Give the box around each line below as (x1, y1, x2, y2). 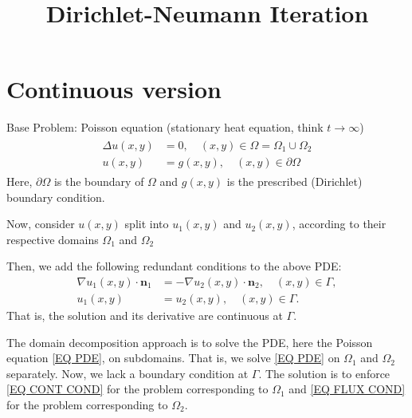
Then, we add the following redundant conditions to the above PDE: (6, 258, 342, 274)
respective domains (6, 231, 99, 247)
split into (124, 215, 169, 232)
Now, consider (6, 215, 75, 232)
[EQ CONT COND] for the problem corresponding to (6, 381, 269, 397)
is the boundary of (53, 173, 144, 189)
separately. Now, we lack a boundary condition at (6, 365, 249, 381)
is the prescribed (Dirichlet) (226, 173, 363, 189)
